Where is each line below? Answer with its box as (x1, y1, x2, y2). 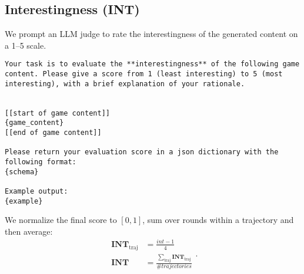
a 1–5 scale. (5, 39, 46, 51)
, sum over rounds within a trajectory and (142, 214, 294, 226)
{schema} (5, 167, 39, 176)
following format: (5, 157, 76, 166)
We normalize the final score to (5, 214, 117, 226)
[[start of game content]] (5, 109, 110, 117)
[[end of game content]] (5, 128, 102, 137)
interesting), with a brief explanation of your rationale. (5, 79, 245, 88)
